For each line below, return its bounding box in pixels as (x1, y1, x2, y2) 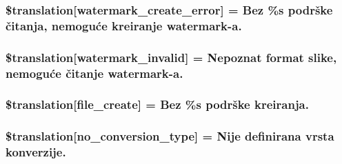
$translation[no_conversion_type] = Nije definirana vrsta (6, 127, 334, 145)
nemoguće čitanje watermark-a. (6, 64, 183, 81)
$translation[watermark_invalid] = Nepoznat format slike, (6, 48, 337, 65)
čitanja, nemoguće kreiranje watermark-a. (6, 17, 242, 34)
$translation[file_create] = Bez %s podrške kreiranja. (6, 96, 309, 113)
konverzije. (6, 143, 66, 161)
